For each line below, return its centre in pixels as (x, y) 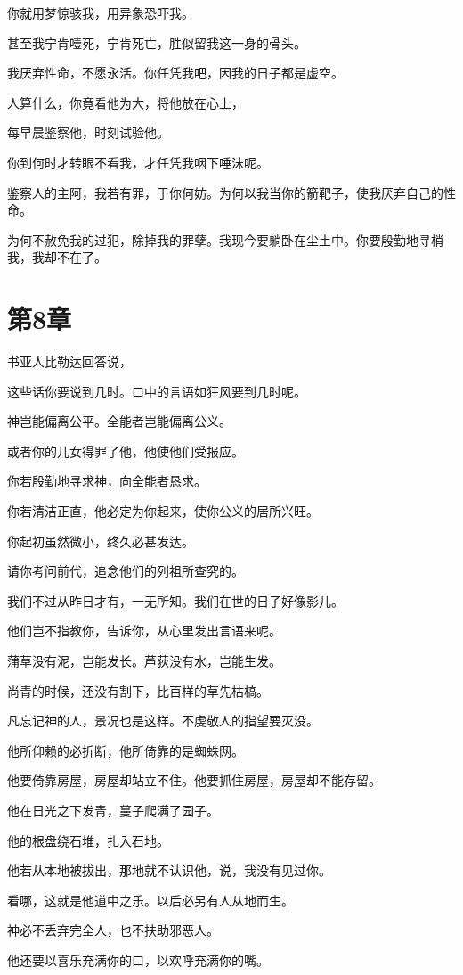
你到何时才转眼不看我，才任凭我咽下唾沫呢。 (138, 162)
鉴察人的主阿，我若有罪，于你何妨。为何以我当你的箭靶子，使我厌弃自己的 (225, 192)
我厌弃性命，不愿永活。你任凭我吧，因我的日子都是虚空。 (175, 73)
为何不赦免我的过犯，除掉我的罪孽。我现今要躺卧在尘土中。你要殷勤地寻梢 (225, 239)
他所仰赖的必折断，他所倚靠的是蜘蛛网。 (126, 750)
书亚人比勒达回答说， (69, 361)
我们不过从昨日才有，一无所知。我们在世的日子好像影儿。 (175, 600)
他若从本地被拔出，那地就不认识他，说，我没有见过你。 (169, 870)
